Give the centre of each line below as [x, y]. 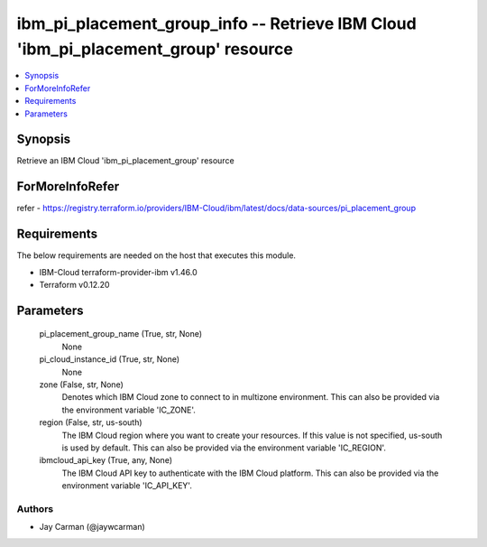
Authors [35, 508]
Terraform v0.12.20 [74, 285]
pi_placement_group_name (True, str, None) [121, 334]
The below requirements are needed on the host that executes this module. [156, 255]
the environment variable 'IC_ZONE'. [129, 410]
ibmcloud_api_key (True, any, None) [106, 460]
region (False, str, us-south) [91, 422]
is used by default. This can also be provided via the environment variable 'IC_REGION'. [224, 448]
